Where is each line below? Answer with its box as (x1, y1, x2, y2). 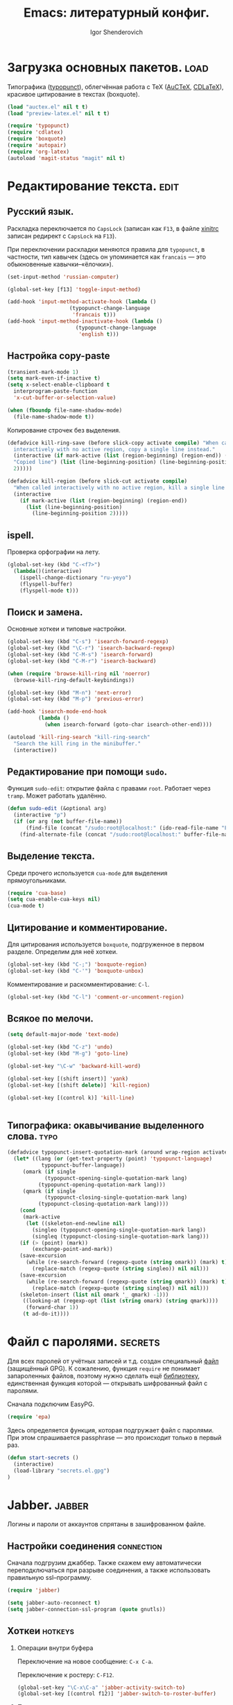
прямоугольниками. (7, 876, 67, 884)
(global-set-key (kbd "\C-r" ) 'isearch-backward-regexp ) (7, 645, 175, 652)
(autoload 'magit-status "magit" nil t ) (7, 154, 126, 161)
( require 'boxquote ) (7, 136, 67, 143)
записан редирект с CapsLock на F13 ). (7, 232, 116, 240)
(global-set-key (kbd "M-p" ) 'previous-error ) (7, 695, 144, 703)
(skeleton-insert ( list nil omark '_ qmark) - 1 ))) (19, 1291, 169, 1298)
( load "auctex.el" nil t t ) (7, 103, 89, 111)
